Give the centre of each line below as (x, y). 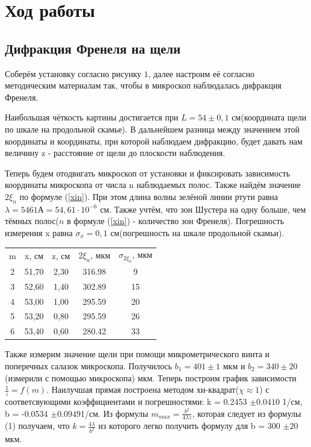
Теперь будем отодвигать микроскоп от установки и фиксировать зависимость (148, 173)
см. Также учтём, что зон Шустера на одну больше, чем (203, 209)
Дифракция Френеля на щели (93, 48)
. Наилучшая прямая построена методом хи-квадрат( (143, 389)
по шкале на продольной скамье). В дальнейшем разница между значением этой (152, 129)
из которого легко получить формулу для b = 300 (189, 426)
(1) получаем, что (37, 426)
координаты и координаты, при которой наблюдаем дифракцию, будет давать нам (154, 141)
